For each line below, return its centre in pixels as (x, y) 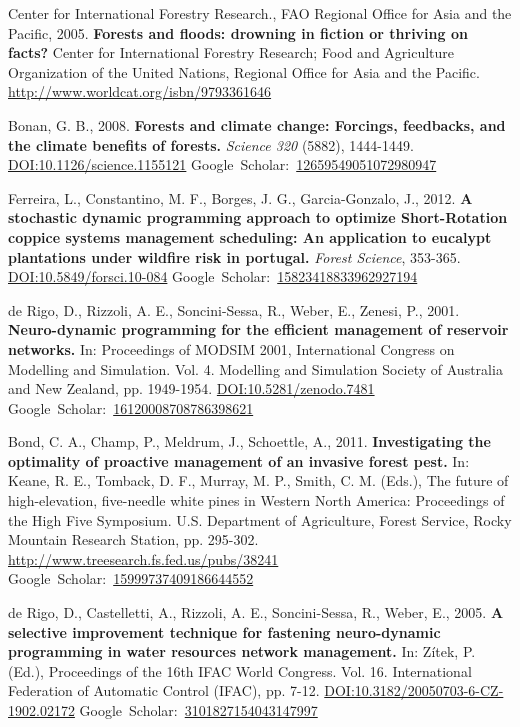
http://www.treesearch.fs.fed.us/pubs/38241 (143, 558)
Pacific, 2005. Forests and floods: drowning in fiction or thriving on (238, 32)
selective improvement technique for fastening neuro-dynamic (224, 631)
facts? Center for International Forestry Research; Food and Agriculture (231, 52)
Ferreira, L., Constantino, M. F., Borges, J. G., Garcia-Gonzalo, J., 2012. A (240, 197)
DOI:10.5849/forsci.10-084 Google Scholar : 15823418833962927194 (213, 276)
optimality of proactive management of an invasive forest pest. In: (239, 460)
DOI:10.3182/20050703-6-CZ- (414, 690)
